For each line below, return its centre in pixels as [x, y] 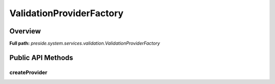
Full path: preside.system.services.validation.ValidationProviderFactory [85, 44]
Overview [25, 31]
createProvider [29, 72]
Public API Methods [41, 57]
